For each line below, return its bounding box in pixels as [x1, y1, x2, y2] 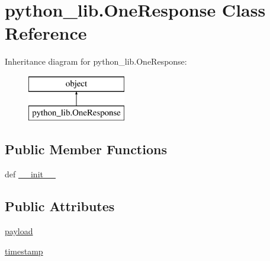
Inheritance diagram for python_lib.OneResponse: [5, 55, 187, 68]
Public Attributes [5, 197, 115, 215]
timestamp [5, 244, 43, 257]
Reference [5, 21, 87, 45]
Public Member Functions [5, 140, 167, 158]
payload [5, 225, 33, 237]
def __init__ [5, 168, 56, 180]
